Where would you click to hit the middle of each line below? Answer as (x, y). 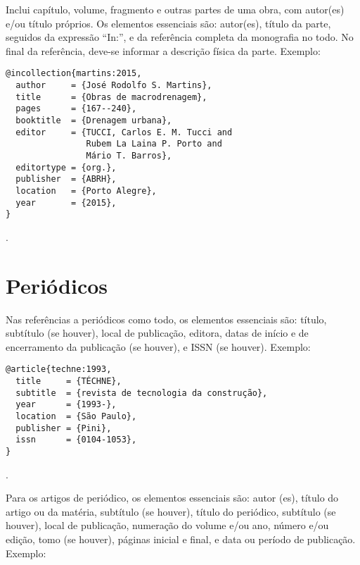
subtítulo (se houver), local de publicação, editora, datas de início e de (157, 333)
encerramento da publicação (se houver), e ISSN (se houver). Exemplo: (158, 346)
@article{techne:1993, (59, 370)
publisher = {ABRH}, (66, 179)
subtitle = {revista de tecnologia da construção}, (142, 393)
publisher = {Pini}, (64, 428)
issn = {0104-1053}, (76, 440)
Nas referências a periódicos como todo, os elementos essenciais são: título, (166, 319)
